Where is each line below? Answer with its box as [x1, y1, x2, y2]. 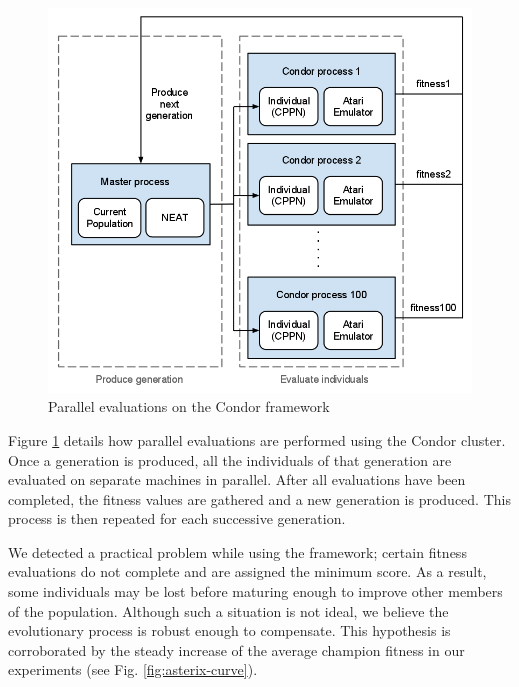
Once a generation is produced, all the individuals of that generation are [8, 449, 452, 470]
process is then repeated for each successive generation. [8, 508, 346, 529]
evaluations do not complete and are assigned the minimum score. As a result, [8, 561, 487, 582]
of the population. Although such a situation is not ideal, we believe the [8, 600, 449, 621]
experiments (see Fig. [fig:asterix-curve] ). [8, 659, 258, 680]
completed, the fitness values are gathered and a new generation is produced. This [8, 488, 511, 509]
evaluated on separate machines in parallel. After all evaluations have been [8, 469, 466, 490]
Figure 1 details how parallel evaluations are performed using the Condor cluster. [8, 429, 506, 450]
